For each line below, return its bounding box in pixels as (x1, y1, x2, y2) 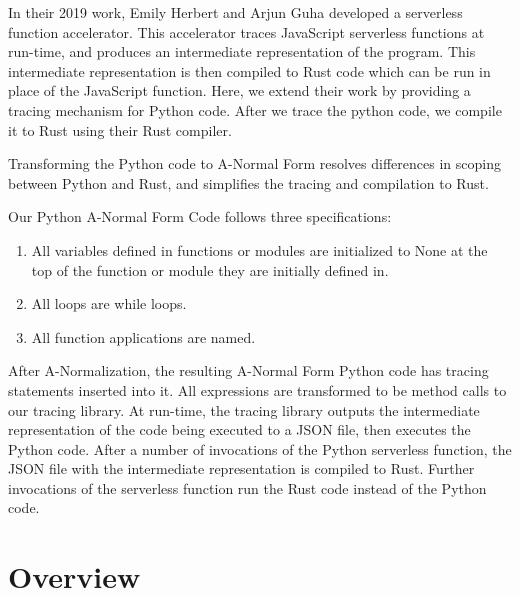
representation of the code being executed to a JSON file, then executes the (8, 419, 471, 440)
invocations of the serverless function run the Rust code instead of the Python (8, 477, 487, 498)
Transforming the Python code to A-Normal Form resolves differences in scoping (8, 153, 501, 174)
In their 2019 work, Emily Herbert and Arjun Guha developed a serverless (8, 2, 463, 22)
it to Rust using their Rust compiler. (8, 119, 232, 140)
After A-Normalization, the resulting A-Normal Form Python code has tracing (8, 360, 489, 381)
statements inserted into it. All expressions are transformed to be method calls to (8, 379, 507, 400)
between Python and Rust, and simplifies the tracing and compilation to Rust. (8, 172, 489, 193)
